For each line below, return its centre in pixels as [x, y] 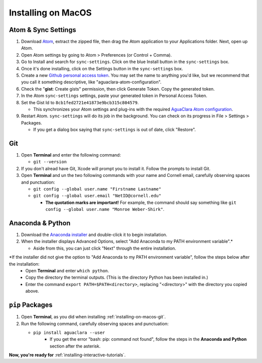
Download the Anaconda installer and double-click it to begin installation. [94, 235]
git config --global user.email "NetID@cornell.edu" [97, 196]
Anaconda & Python [40, 223]
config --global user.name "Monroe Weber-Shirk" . [105, 209]
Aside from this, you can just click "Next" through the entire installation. [105, 248]
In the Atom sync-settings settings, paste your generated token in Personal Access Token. [114, 96]
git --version [50, 162]
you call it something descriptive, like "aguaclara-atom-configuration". [91, 82]
